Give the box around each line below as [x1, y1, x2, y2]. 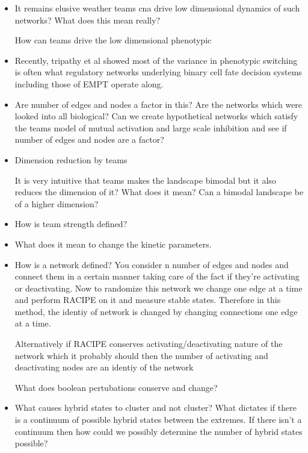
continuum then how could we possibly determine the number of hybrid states [14, 425, 303, 437]
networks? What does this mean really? [14, 13, 161, 26]
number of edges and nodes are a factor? [14, 133, 164, 146]
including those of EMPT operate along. [14, 77, 164, 90]
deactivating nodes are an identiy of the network [14, 361, 194, 373]
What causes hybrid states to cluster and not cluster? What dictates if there [14, 401, 297, 414]
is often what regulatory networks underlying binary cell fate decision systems [14, 66, 302, 78]
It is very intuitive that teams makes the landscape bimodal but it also [14, 173, 276, 186]
